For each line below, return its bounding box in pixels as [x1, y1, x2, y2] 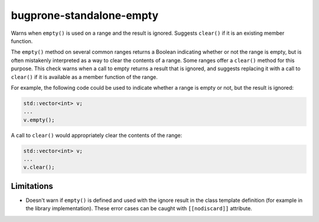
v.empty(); [23, 116, 55, 123]
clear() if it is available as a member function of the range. [11, 73, 158, 80]
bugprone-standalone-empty [11, 9, 159, 22]
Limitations [11, 181, 53, 191]
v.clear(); [23, 164, 55, 171]
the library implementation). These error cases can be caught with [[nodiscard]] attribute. [25, 205, 252, 212]
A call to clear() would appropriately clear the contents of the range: [11, 132, 183, 139]
